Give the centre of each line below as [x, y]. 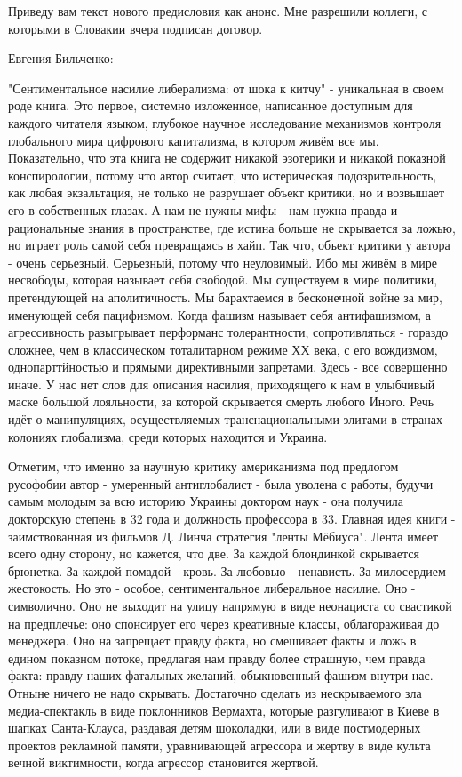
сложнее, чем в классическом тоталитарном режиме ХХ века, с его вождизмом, [223, 349]
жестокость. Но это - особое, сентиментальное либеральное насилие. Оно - [212, 588]
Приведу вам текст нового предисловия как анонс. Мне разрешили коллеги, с [218, 11]
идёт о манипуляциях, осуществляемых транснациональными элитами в [203, 419]
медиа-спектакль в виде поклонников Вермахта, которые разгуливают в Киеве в [224, 710]
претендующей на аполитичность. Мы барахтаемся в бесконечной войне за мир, [225, 296]
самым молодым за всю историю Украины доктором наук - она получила [206, 501]
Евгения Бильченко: [61, 58]
